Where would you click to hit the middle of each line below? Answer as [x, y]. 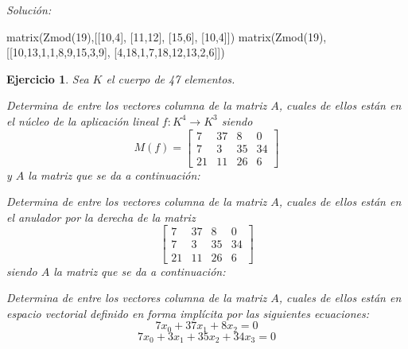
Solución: [29, 10]
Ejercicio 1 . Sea [48, 78]
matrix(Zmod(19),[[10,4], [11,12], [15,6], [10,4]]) [121, 36]
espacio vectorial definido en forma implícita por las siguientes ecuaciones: [188, 313]
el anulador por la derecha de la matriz [101, 217]
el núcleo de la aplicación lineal [82, 120]
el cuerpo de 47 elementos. [171, 78]
